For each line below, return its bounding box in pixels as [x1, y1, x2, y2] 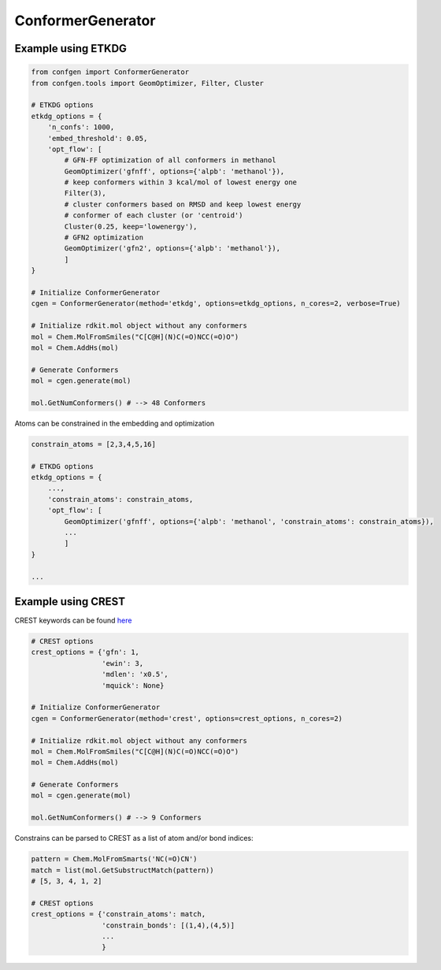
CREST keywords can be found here [14, 615, 132, 626]
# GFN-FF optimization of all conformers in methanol [64, 156, 276, 165]
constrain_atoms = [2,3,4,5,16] [31, 440, 157, 448]
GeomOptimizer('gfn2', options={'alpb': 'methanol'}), [64, 244, 281, 253]
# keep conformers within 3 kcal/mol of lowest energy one [64, 178, 298, 187]
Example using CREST [14, 595, 126, 608]
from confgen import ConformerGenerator [31, 68, 189, 76]
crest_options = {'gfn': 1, [31, 648, 139, 657]
